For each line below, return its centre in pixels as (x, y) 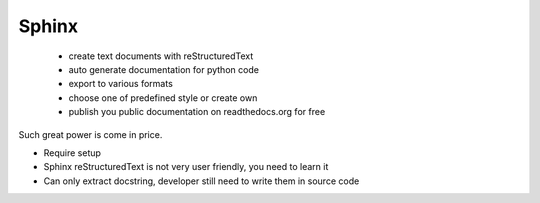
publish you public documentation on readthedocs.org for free (197, 112)
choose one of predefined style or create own (163, 97)
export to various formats (121, 84)
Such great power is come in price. (90, 134)
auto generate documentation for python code (164, 69)
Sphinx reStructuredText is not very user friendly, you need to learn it (186, 167)
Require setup (72, 152)
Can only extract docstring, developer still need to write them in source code (201, 181)
